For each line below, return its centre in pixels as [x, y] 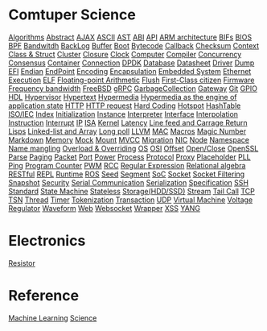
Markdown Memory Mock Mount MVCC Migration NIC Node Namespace [129, 139]
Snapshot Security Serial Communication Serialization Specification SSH [129, 182]
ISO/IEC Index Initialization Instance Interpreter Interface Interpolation [123, 114]
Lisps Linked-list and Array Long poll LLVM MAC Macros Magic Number [127, 131]
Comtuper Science [72, 15]
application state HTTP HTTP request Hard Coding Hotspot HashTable [125, 106]
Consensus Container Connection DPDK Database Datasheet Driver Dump [131, 63]
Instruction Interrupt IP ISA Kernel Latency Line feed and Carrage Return [128, 122]
